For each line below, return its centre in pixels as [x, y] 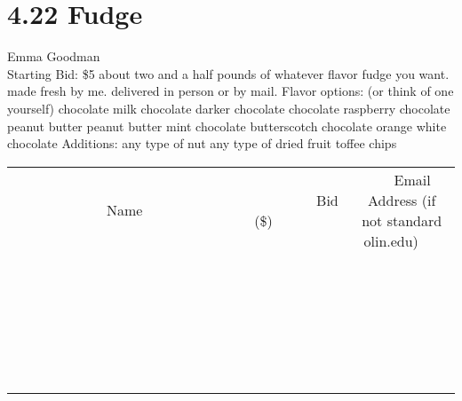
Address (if [402, 200]
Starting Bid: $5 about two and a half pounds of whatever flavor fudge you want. [228, 73]
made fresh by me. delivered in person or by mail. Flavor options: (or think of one [231, 91]
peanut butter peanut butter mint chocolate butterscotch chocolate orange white [227, 126]
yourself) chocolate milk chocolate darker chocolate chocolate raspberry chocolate [229, 108]
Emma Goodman [54, 56]
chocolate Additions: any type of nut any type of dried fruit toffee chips [202, 143]
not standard [402, 220]
